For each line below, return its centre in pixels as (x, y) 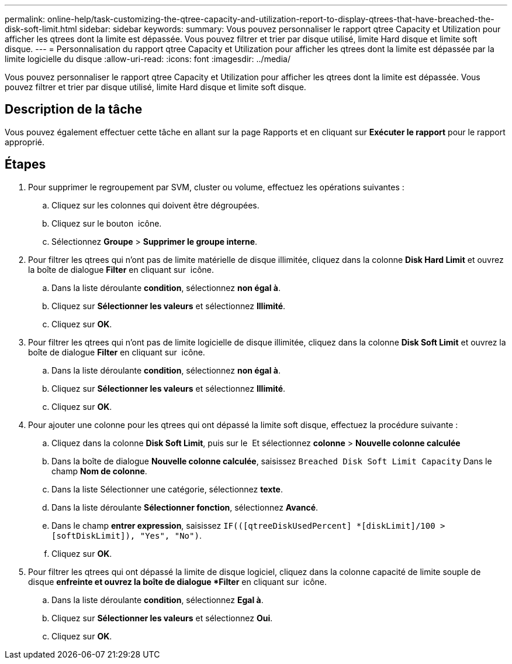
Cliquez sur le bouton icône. (107, 223)
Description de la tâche (74, 109)
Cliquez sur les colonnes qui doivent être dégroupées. (155, 205)
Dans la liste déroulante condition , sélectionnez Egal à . (158, 600)
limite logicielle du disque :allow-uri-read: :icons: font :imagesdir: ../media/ (148, 59)
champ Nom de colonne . (99, 471)
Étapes (25, 165)
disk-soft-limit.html (41, 29)
